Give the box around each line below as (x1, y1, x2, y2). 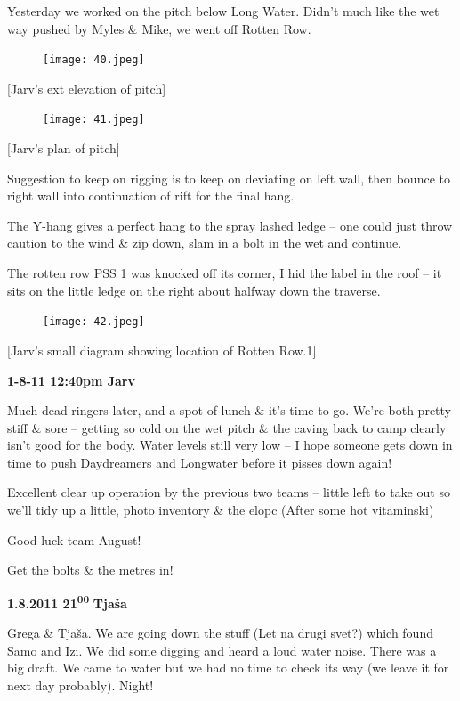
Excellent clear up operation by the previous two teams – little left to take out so (7, 483, 450, 501)
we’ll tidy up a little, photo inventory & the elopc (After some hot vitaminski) (7, 501, 434, 519)
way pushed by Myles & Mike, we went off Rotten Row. (7, 19, 311, 37)
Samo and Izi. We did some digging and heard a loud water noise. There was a (7, 640, 437, 659)
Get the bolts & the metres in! (7, 560, 174, 579)
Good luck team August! (7, 530, 141, 549)
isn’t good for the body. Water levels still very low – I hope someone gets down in (7, 436, 453, 454)
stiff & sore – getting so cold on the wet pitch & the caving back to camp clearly (7, 418, 447, 436)
